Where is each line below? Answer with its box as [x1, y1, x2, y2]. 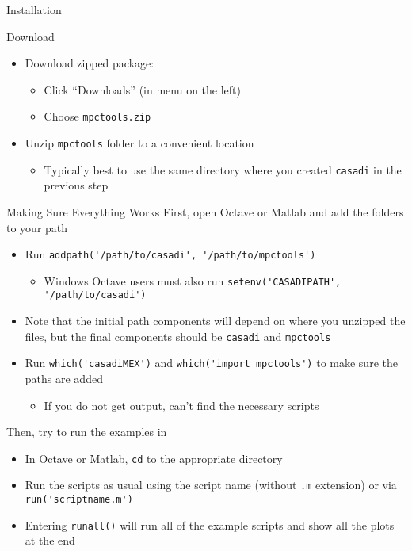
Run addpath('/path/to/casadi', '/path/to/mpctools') [25, 246, 316, 262]
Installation [6, 2, 62, 17]
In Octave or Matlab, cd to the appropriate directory [25, 450, 283, 466]
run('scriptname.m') [25, 494, 133, 506]
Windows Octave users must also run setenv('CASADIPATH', [44, 272, 341, 289]
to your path [6, 219, 68, 235]
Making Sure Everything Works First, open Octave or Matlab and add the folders [6, 203, 404, 220]
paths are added [25, 370, 103, 386]
